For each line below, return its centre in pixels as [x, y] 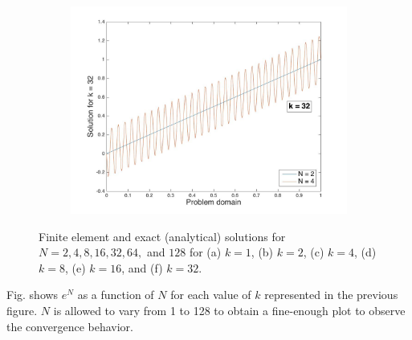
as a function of [116, 295]
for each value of [211, 295]
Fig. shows [33, 295]
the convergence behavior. [70, 326]
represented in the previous [331, 295]
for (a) [205, 252]
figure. [22, 310]
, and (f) [142, 267]
